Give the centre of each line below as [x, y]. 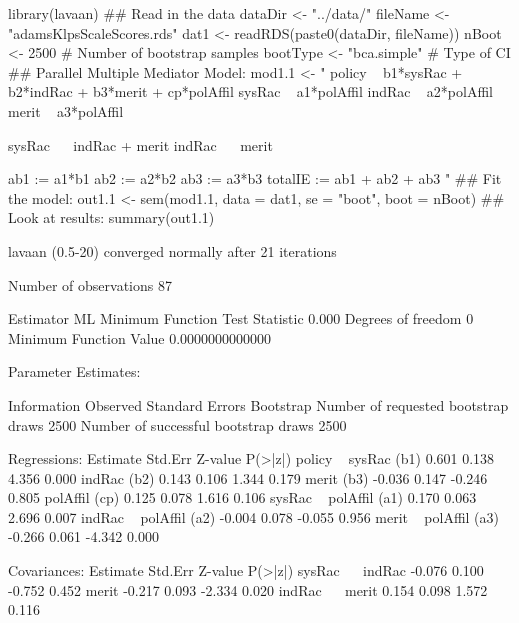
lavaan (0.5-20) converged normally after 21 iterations [172, 250]
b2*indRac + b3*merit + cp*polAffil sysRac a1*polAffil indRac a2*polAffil [250, 91]
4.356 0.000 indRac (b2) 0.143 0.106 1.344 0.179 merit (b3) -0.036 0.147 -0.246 [248, 477]
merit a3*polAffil [66, 110]
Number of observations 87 [90, 284]
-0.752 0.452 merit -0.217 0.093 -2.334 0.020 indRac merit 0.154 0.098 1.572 [248, 589]
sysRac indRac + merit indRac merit [140, 144]
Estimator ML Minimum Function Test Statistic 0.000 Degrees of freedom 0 [241, 318]
